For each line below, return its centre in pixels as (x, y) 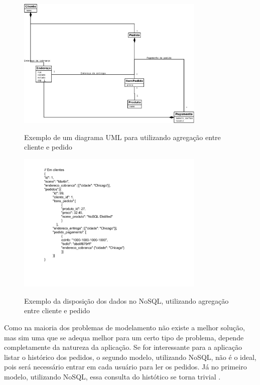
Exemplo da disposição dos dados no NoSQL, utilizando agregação (126, 300)
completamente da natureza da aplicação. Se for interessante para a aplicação (123, 347)
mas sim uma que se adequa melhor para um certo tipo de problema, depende (124, 337)
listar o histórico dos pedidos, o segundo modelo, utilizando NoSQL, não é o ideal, (130, 357)
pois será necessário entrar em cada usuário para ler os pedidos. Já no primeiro (125, 367)
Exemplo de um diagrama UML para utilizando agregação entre (122, 137)
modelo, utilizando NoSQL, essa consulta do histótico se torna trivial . (112, 377)
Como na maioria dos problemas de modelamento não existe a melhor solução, (124, 328)
